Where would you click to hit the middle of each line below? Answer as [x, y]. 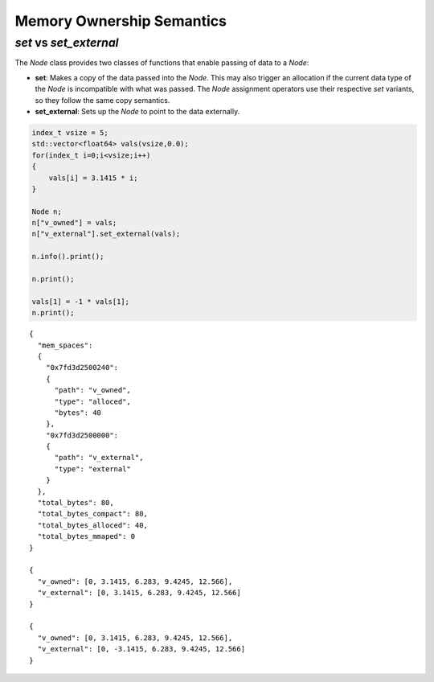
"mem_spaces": [65, 345]
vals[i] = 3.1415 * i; [93, 178]
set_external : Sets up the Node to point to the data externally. [137, 111]
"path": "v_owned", [93, 390]
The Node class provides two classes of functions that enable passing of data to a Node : [162, 63]
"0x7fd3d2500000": [82, 435]
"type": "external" [93, 469]
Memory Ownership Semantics [121, 21]
